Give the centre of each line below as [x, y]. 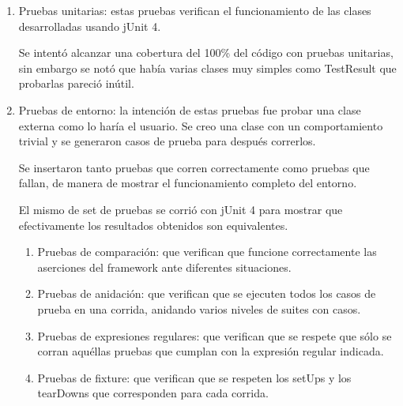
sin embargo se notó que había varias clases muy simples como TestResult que [207, 68]
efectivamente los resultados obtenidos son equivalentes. [153, 225]
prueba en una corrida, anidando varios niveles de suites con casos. [199, 308]
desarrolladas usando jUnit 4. [90, 26]
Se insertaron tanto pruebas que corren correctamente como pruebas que [194, 167]
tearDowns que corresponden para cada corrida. [153, 393]
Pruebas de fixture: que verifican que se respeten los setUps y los [194, 377]
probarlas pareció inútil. [76, 83]
